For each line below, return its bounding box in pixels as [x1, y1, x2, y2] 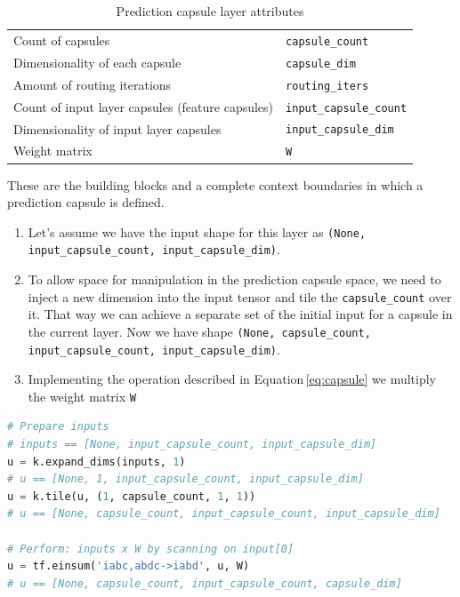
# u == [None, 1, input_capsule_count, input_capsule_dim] [7, 473, 364, 486]
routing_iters [286, 79, 369, 92]
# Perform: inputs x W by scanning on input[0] [7, 542, 295, 555]
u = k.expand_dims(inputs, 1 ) [7, 455, 186, 468]
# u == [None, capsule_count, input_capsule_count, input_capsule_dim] [7, 507, 440, 521]
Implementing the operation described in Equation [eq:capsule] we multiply [28, 370, 436, 388]
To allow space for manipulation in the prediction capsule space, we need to [28, 270, 441, 289]
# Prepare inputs [7, 420, 109, 434]
